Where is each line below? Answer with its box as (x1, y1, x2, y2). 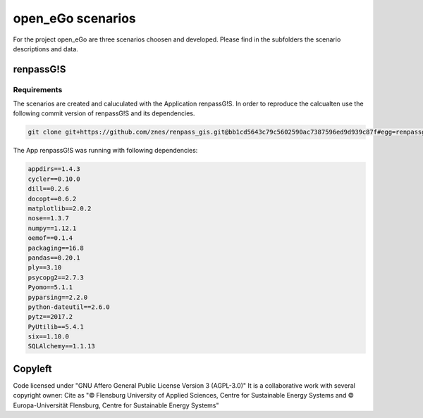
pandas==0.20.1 (27, 253, 80, 262)
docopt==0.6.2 (27, 194, 77, 203)
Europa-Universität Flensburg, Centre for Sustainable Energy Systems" (13, 401, 219, 410)
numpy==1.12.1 (27, 224, 77, 232)
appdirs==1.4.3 (27, 165, 80, 173)
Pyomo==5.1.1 (27, 284, 73, 291)
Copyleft (13, 362, 52, 374)
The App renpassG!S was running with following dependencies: (13, 146, 198, 155)
